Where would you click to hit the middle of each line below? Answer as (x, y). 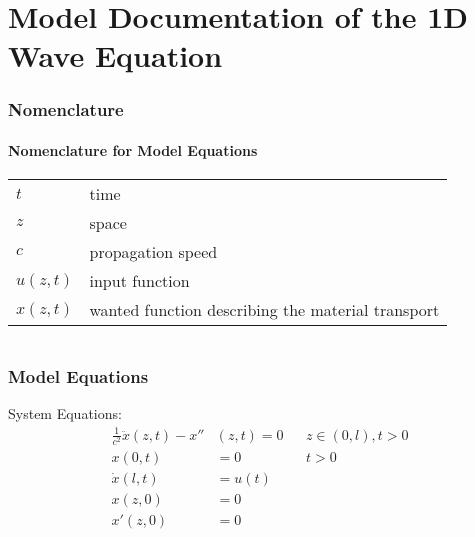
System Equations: (65, 413)
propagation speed (153, 252)
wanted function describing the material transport (264, 310)
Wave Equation (115, 55)
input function (139, 281)
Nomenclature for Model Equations (133, 150)
